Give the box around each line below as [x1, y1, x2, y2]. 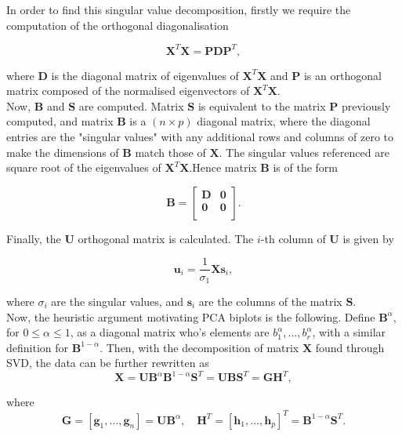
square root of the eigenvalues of [6, 159, 161, 176]
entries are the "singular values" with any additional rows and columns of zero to [6, 129, 394, 145]
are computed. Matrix [78, 97, 184, 114]
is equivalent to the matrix [197, 97, 326, 114]
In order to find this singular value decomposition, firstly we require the [6, 2, 351, 17]
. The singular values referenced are [219, 144, 389, 160]
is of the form [273, 159, 339, 176]
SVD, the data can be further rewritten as [6, 354, 209, 371]
